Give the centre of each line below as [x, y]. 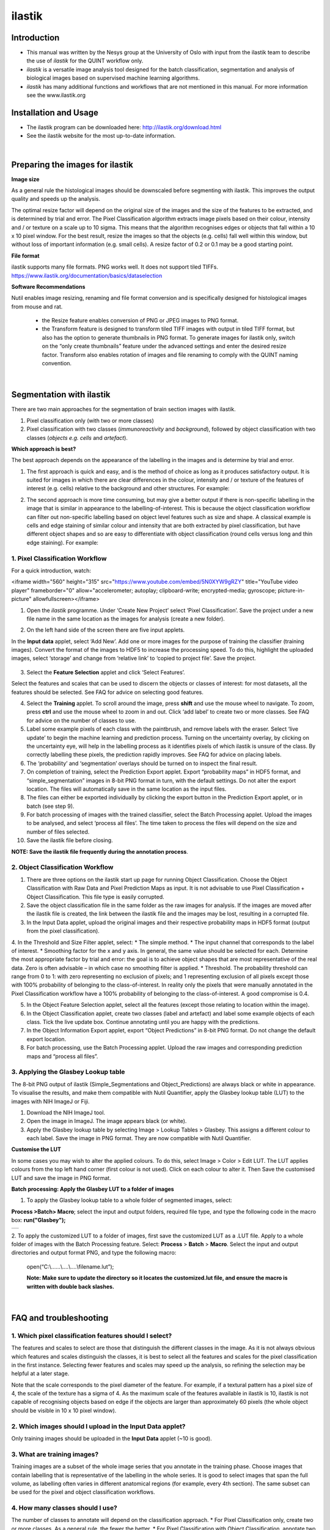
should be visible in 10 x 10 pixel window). [64, 1410]
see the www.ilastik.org [56, 95]
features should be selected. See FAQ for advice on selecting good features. [108, 692]
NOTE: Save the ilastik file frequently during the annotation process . [100, 851]
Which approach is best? [44, 449]
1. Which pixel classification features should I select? [92, 1335]
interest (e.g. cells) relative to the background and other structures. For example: [128, 488]
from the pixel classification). [63, 931]
